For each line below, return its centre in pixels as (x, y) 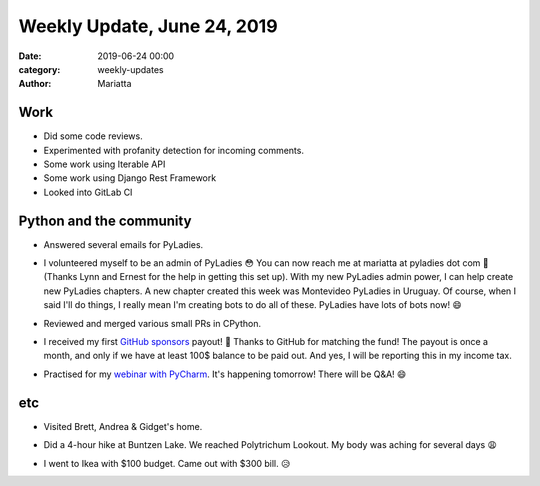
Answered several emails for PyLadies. (123, 244)
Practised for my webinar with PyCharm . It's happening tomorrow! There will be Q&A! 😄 (225, 374)
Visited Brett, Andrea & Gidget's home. (123, 426)
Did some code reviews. (93, 136)
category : (39, 69)
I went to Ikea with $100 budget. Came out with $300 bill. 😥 (167, 463)
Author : (35, 84)
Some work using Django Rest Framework (130, 178)
